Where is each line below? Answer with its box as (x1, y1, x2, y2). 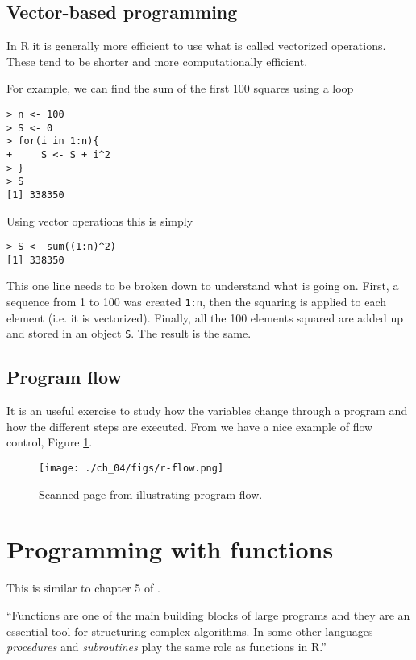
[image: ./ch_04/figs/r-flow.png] (39, 462, 224, 474)
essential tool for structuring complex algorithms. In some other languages (6, 622, 373, 639)
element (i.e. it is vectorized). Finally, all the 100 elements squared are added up (6, 309, 404, 326)
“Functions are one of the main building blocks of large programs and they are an (6, 606, 410, 623)
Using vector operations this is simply (6, 212, 193, 229)
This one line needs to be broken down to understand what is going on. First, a (6, 277, 399, 294)
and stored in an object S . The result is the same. (6, 325, 252, 342)
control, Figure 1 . (6, 434, 93, 450)
